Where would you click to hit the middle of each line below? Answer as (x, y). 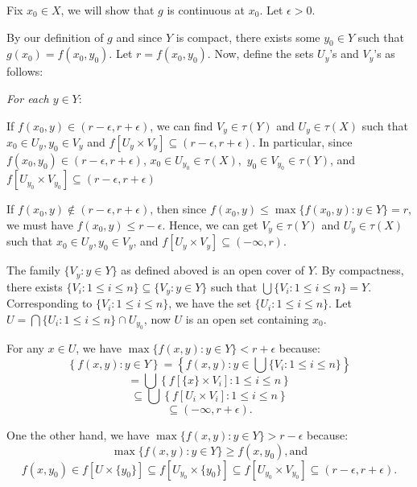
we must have (40, 225)
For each (28, 98)
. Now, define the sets (260, 54)
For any (25, 348)
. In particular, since (302, 142)
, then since (178, 209)
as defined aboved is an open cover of (213, 270)
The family (33, 270)
